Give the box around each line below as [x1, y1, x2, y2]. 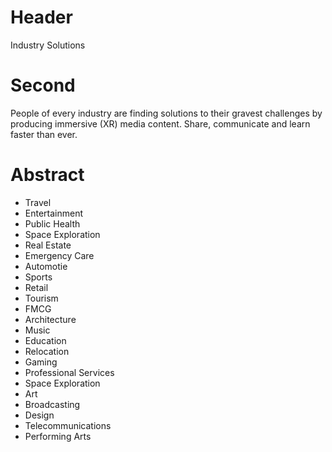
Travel [24, 196, 52, 208]
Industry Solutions [10, 39, 86, 51]
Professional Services [24, 366, 115, 378]
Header [10, 6, 73, 29]
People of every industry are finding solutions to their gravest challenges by [10, 107, 323, 119]
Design [24, 409, 55, 421]
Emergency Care [24, 249, 95, 261]
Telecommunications [24, 419, 112, 431]
